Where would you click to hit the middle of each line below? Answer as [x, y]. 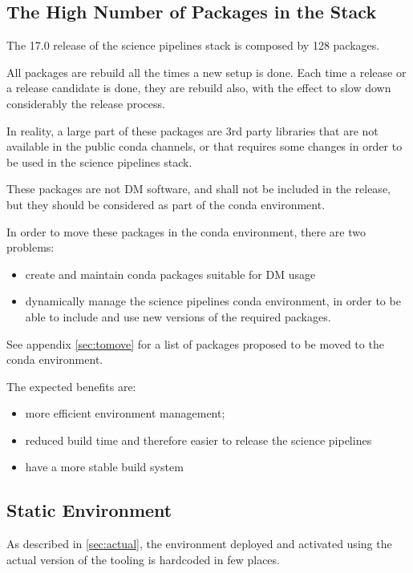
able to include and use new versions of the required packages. [178, 316]
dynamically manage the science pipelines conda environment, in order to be [213, 301]
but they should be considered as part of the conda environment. [166, 204]
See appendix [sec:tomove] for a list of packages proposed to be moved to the [195, 343]
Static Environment [89, 510]
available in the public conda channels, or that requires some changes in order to [204, 146]
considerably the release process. [86, 103]
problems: [30, 247]
